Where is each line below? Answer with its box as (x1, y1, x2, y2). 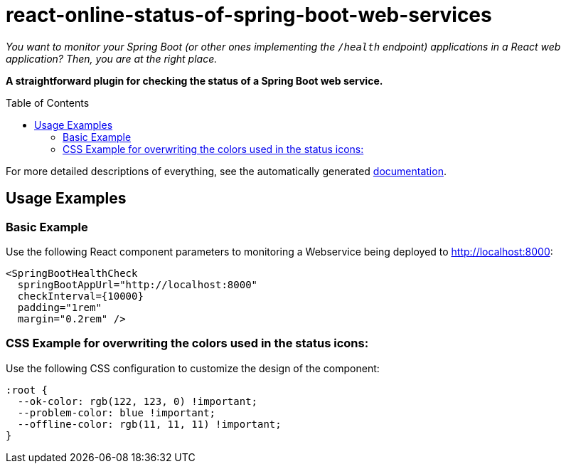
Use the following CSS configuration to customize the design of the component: (6, 362, 380, 374)
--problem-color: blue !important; (17, 406, 216, 418)
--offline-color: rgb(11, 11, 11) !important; (17, 418, 282, 430)
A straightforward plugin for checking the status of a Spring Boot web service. (6, 74, 383, 87)
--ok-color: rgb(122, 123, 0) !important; (17, 395, 258, 407)
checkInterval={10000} (17, 290, 144, 302)
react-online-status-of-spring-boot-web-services (6, 3, 492, 27)
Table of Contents (6, 96, 90, 109)
